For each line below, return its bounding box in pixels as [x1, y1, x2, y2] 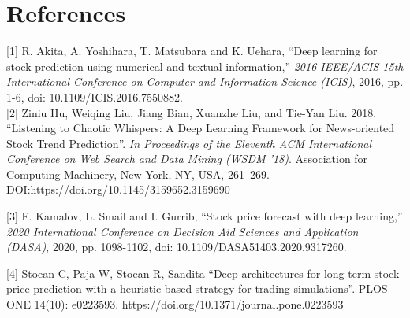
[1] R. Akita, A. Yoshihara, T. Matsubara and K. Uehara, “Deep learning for [6, 43, 378, 59]
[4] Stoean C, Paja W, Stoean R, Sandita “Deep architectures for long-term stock [6, 264, 400, 281]
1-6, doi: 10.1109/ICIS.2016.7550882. [6, 88, 184, 105]
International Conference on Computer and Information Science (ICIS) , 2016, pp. [6, 73, 404, 90]
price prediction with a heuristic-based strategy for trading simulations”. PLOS [6, 280, 388, 297]
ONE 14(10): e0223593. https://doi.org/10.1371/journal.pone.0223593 [6, 296, 344, 312]
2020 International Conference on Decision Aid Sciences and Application [6, 223, 359, 239]
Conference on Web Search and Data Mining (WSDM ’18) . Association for [6, 150, 368, 167]
